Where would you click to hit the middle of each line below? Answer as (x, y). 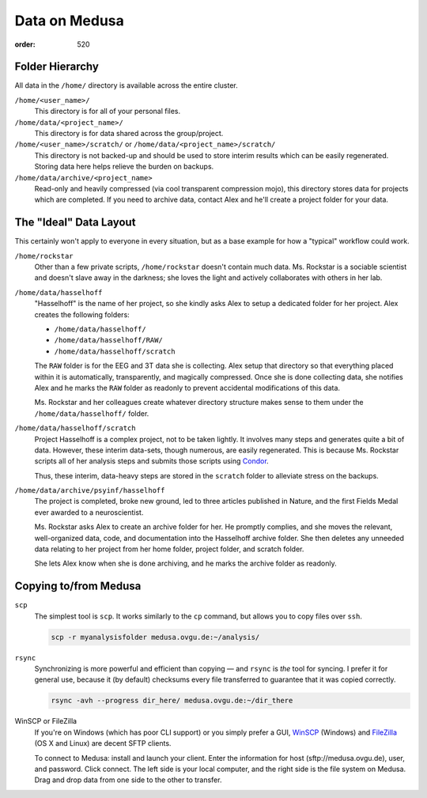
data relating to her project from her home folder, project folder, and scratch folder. (169, 549)
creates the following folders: (82, 314)
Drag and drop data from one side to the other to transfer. (128, 780)
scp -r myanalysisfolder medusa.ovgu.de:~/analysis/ (155, 637)
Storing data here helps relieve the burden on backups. (124, 167)
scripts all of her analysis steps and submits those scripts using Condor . (151, 461)
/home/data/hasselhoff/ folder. (92, 413)
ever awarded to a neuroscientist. (89, 512)
